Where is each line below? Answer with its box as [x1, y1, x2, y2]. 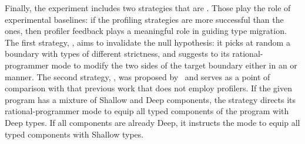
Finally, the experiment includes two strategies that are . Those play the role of [5, 2, 291, 13]
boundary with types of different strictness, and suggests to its [5, 47, 230, 60]
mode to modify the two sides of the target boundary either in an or [51, 59, 297, 71]
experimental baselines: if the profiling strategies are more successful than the [5, 13, 284, 25]
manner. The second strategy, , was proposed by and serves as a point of [5, 70, 270, 83]
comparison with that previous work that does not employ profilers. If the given [5, 82, 292, 94]
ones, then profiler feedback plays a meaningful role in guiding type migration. [5, 25, 287, 37]
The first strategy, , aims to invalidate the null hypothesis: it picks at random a [5, 36, 290, 48]
